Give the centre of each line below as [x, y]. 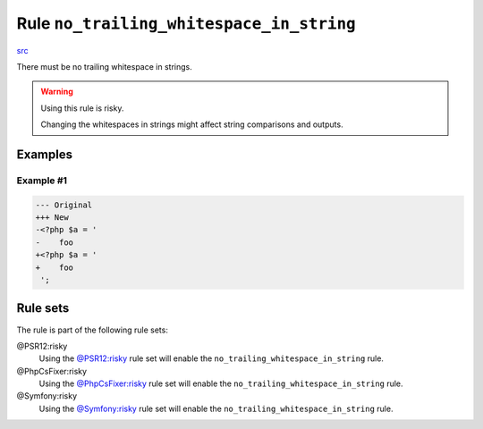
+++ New [52, 218]
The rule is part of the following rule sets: [93, 330]
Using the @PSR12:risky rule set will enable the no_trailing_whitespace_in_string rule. [212, 358]
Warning [57, 92]
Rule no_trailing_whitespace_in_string [186, 23]
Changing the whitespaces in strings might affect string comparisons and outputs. [192, 124]
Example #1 [42, 181]
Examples [45, 154]
